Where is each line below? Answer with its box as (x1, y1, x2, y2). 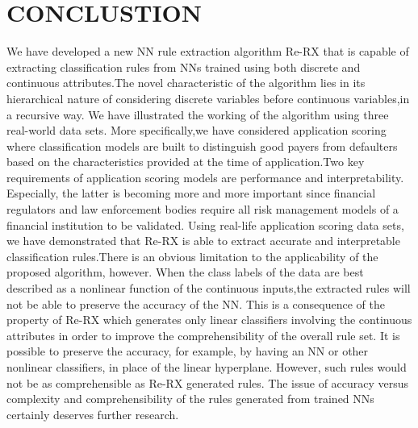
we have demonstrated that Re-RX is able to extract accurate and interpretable (6, 232, 400, 249)
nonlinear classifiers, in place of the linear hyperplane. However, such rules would (6, 359, 407, 375)
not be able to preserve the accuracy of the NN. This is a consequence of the (6, 295, 385, 312)
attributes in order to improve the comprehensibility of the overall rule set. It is (6, 326, 400, 343)
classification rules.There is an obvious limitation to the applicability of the (6, 247, 378, 264)
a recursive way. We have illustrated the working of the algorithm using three (6, 106, 389, 123)
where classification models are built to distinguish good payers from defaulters (6, 137, 398, 154)
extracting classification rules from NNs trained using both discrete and (6, 58, 361, 75)
